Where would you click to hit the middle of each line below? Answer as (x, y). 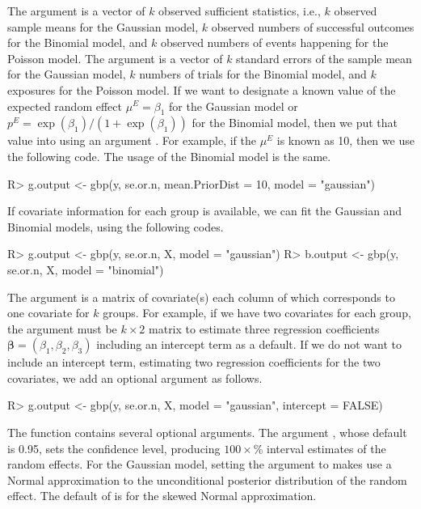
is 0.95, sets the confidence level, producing (114, 448)
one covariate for (48, 313)
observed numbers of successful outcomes (313, 26)
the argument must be (62, 328)
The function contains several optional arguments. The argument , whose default (207, 433)
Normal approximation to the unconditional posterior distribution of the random (207, 479)
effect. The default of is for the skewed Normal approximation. (162, 496)
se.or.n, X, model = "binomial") (86, 269)
